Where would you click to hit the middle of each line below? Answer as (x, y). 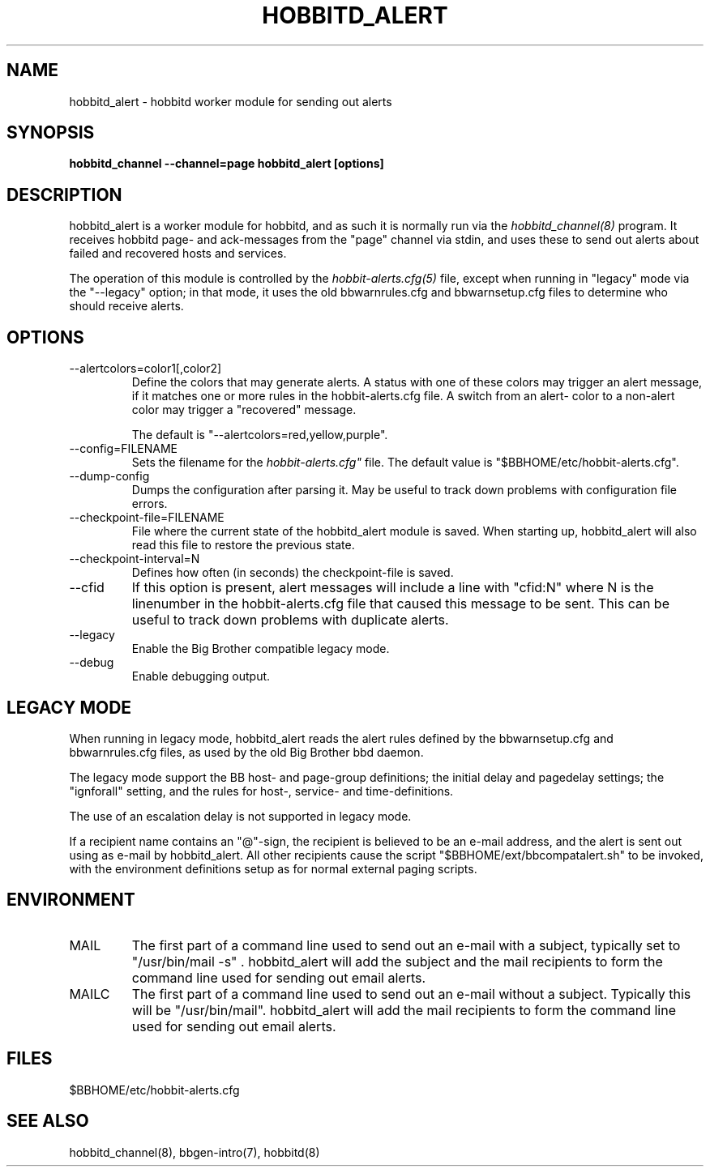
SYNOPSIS (51, 133)
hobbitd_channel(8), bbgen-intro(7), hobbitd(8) (195, 1152)
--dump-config (109, 476)
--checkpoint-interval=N (135, 559)
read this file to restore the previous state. (243, 545)
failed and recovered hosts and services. (178, 254)
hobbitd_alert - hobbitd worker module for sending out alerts (231, 101)
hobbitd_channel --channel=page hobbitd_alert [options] (227, 164)
